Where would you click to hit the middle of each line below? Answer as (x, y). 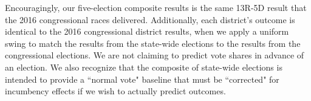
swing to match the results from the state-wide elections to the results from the (153, 43)
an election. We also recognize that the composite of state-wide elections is (144, 67)
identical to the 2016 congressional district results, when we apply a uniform (147, 31)
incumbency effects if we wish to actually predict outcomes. (115, 91)
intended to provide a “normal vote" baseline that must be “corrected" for (142, 79)
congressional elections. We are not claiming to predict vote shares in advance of (155, 55)
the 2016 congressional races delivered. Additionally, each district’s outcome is (150, 19)
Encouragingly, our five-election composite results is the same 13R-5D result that (156, 7)
